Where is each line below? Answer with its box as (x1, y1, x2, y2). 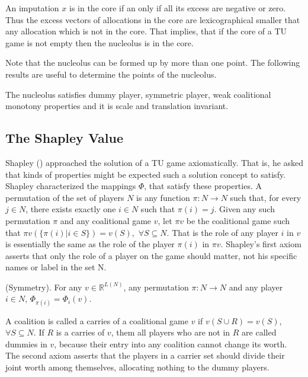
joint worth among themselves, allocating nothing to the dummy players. (5, 361, 269, 373)
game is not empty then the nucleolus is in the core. (5, 36, 194, 49)
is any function (136, 191, 190, 203)
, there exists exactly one (25, 203, 116, 215)
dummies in (5, 337, 47, 350)
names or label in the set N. (5, 261, 107, 273)
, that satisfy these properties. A (144, 180, 262, 192)
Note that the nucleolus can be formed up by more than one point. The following (5, 56, 300, 69)
